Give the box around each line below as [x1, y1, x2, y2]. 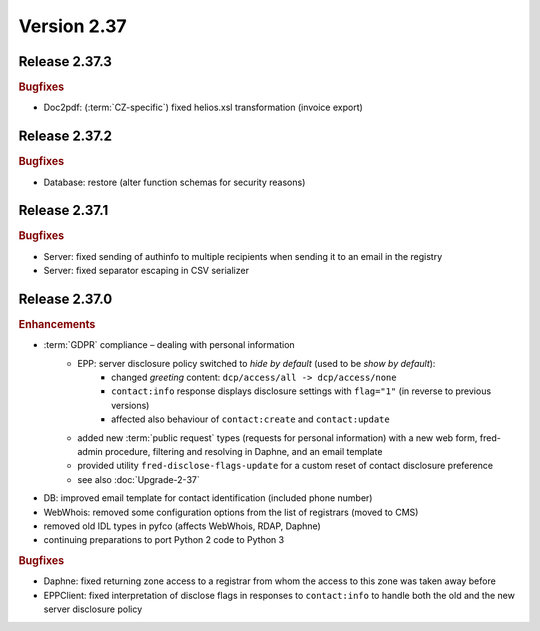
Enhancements [18, 317, 96, 331]
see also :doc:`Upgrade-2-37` [77, 473, 200, 485]
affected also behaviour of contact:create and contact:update [111, 413, 390, 425]
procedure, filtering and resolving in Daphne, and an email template [105, 445, 383, 457]
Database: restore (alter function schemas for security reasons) [43, 176, 306, 188]
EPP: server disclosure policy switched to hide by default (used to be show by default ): [77, 357, 436, 369]
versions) [111, 399, 150, 411]
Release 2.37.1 [18, 202, 109, 219]
